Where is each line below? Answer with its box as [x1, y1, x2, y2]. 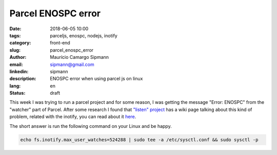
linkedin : [9, 68, 29, 74]
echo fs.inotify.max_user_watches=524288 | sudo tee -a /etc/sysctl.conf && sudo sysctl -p [20, 137, 259, 143]
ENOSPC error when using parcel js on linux [50, 76, 143, 82]
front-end [50, 40, 70, 46]
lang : [9, 82, 21, 89]
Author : [9, 54, 27, 60]
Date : [9, 26, 22, 32]
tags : [9, 32, 21, 38]
